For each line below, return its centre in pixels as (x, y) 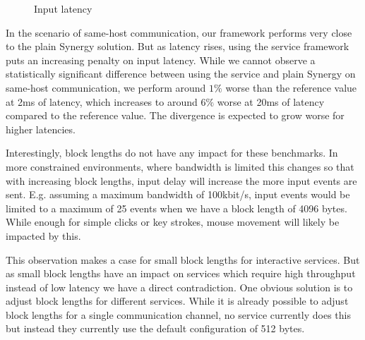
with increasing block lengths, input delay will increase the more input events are (181, 180)
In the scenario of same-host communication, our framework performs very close (179, 32)
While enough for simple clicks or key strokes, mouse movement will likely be (173, 222)
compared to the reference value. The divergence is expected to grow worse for (175, 115)
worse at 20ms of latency (271, 101)
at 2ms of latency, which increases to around (102, 101)
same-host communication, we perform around (106, 87)
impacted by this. (43, 235)
